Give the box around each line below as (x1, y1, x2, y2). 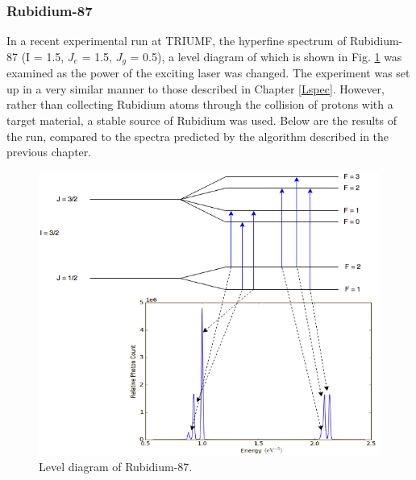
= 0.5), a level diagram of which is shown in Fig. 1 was (130, 48, 402, 64)
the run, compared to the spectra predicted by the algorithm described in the (6, 127, 389, 144)
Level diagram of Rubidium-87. (39, 457, 193, 474)
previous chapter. (6, 143, 92, 160)
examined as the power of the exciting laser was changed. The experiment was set (6, 64, 410, 81)
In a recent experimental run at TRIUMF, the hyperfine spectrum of (6, 32, 347, 49)
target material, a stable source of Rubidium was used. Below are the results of (6, 112, 397, 129)
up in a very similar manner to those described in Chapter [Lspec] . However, (6, 80, 385, 97)
